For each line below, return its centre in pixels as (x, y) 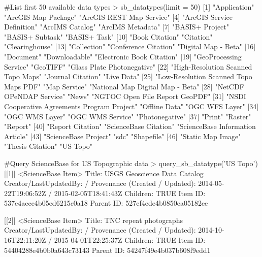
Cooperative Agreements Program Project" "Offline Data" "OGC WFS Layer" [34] (132, 106)
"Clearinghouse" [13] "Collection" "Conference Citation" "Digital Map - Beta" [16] (130, 46)
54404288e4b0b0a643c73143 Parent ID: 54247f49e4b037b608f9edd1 (107, 250)
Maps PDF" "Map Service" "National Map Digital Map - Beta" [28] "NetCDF (124, 86)
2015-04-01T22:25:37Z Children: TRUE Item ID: (130, 240)
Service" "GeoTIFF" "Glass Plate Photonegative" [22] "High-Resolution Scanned (128, 66)
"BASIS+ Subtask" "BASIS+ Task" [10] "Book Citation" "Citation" (108, 36)
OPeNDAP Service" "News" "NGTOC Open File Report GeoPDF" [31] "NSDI (125, 96)
